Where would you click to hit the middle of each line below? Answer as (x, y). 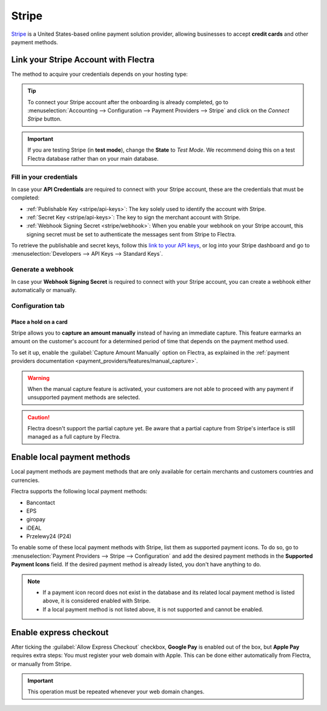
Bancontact (41, 502)
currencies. (25, 480)
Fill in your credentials (45, 177)
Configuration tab (38, 305)
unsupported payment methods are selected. (84, 398)
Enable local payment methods (71, 457)
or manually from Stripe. (41, 664)
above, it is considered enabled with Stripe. (97, 601)
